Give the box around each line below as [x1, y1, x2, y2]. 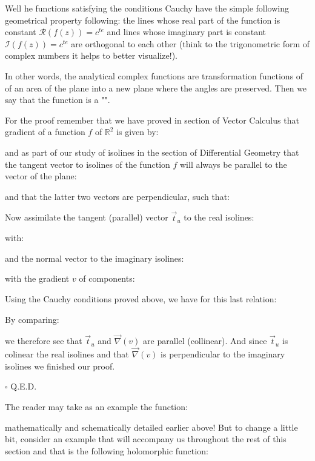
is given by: [116, 125, 159, 138]
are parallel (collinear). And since [143, 334, 267, 347]
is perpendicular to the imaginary [161, 348, 285, 360]
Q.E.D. [10, 380, 37, 393]
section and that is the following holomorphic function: [5, 444, 208, 457]
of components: [79, 272, 135, 285]
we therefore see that [5, 334, 82, 347]
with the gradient [5, 272, 70, 285]
